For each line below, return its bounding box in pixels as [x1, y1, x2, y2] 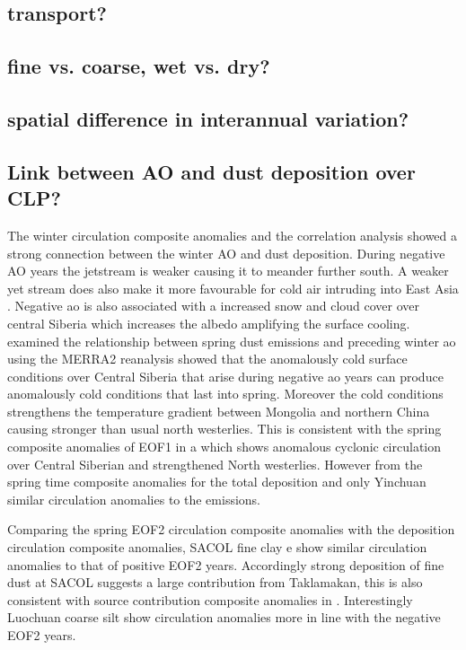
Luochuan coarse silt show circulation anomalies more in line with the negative [7, 608, 441, 627]
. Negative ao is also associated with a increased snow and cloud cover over [7, 296, 420, 315]
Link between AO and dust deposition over [7, 157, 416, 185]
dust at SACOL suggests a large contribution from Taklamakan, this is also [7, 573, 423, 592]
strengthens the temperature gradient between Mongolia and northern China [7, 401, 430, 420]
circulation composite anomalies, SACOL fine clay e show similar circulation [7, 538, 427, 557]
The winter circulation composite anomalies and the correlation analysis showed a [7, 225, 458, 244]
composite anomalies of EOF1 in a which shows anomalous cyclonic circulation [7, 437, 442, 456]
